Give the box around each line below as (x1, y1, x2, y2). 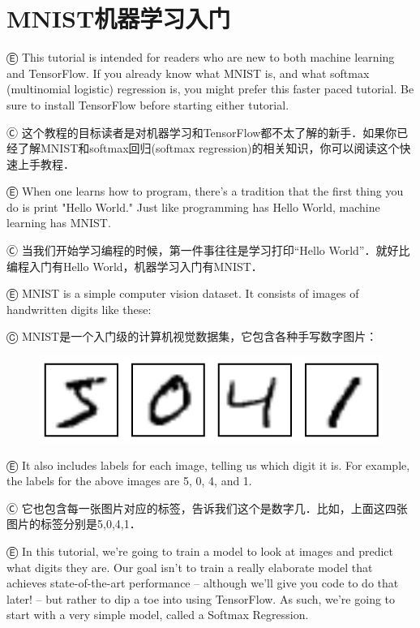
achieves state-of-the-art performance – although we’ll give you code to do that (6, 574, 399, 591)
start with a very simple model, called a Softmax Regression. (6, 606, 309, 623)
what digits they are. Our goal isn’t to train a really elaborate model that (6, 558, 373, 575)
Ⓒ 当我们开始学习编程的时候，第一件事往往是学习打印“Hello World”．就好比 (6, 242, 410, 259)
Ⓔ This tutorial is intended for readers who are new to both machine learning (6, 49, 395, 66)
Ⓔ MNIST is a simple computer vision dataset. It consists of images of (6, 285, 359, 302)
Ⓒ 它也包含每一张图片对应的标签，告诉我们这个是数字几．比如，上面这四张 (6, 499, 408, 516)
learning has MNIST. (6, 214, 111, 231)
